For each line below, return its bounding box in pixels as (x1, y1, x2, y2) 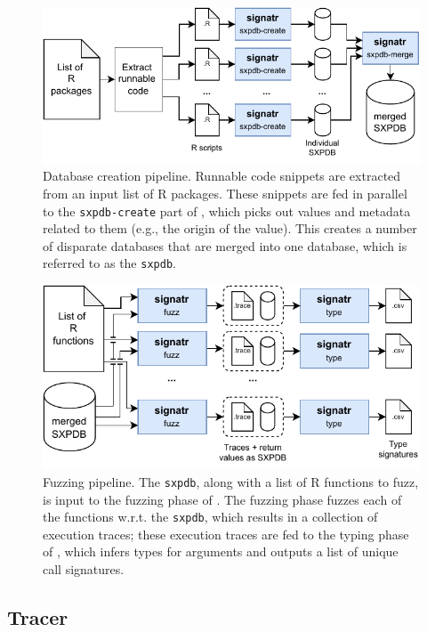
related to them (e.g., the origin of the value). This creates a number (43, 219, 417, 238)
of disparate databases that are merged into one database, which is (43, 236, 407, 255)
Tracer (7, 603, 68, 630)
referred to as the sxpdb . (43, 254, 176, 272)
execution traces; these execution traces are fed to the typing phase (43, 524, 409, 543)
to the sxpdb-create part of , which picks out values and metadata (43, 201, 411, 220)
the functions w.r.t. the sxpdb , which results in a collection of (43, 507, 378, 526)
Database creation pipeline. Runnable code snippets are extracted (43, 166, 401, 185)
